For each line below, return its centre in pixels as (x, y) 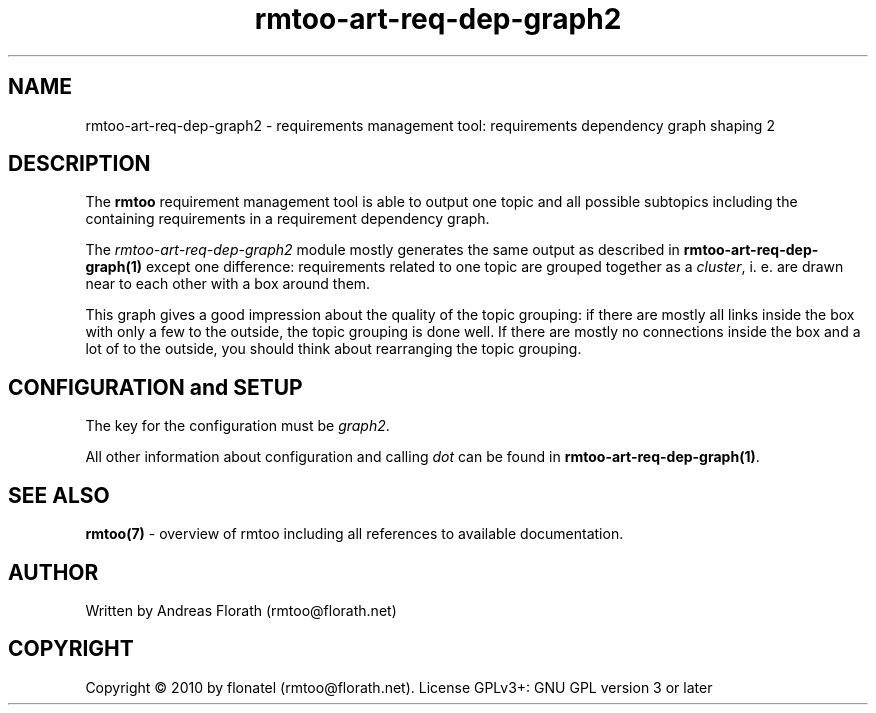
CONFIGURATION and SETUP (155, 387)
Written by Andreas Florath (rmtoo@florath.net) (241, 610)
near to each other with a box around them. (228, 284)
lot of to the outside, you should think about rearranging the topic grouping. (333, 349)
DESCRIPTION (79, 164)
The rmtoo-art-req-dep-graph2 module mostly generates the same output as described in (382, 250)
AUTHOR (53, 572)
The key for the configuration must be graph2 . (237, 426)
